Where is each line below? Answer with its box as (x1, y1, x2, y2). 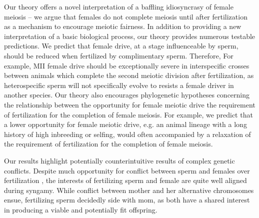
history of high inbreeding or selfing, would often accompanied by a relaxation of (4, 128, 251, 139)
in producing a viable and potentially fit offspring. (4, 204, 157, 214)
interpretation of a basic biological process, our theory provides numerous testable (4, 30, 255, 41)
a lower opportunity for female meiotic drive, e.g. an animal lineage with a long (4, 119, 247, 129)
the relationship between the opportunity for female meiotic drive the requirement (4, 99, 255, 109)
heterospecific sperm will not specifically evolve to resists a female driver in (4, 79, 234, 90)
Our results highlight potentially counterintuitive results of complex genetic (4, 155, 235, 165)
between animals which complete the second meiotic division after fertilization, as (4, 70, 254, 80)
